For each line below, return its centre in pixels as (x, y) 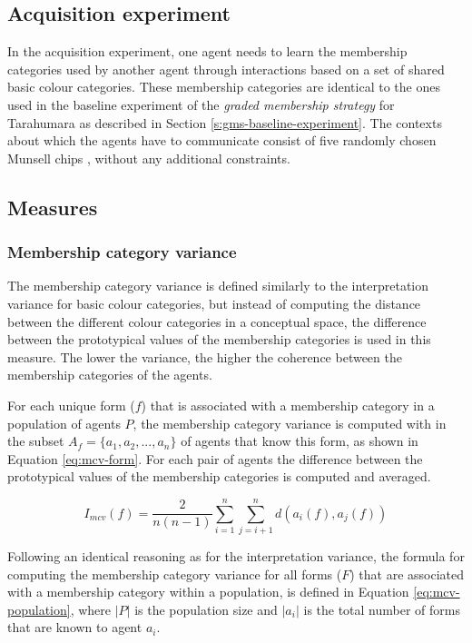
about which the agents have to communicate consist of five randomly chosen (222, 140)
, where (91, 609)
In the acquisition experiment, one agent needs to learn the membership (207, 51)
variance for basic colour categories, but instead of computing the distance (214, 303)
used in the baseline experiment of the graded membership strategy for (201, 104)
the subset (36, 441)
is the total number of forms (382, 609)
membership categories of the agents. (110, 375)
